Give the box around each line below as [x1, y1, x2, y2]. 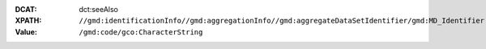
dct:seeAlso [79, 5, 119, 14]
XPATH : [15, 16, 42, 26]
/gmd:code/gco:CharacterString [79, 27, 203, 36]
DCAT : [15, 5, 37, 14]
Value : [15, 27, 38, 36]
